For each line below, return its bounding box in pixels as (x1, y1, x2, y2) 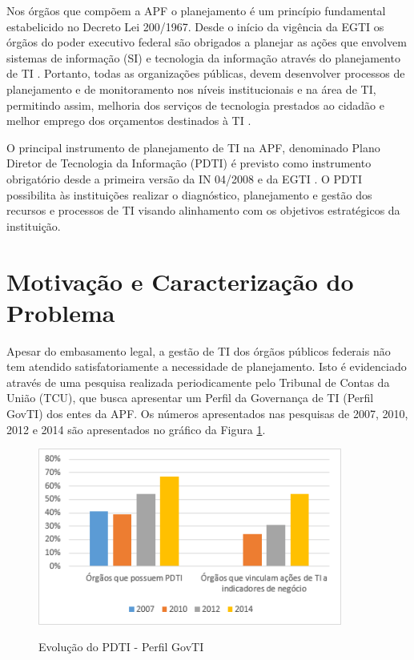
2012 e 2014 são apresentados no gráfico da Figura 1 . (6, 421, 266, 437)
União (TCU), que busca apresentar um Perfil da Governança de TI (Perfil (6, 389, 374, 406)
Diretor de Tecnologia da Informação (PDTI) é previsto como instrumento (6, 155, 372, 171)
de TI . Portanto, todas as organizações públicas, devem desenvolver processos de (6, 65, 405, 82)
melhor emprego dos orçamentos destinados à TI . (6, 112, 251, 129)
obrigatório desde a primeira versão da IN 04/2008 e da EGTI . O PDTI (6, 170, 362, 187)
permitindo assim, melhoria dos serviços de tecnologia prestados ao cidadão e (6, 96, 384, 113)
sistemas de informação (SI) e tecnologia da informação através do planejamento (6, 49, 400, 66)
